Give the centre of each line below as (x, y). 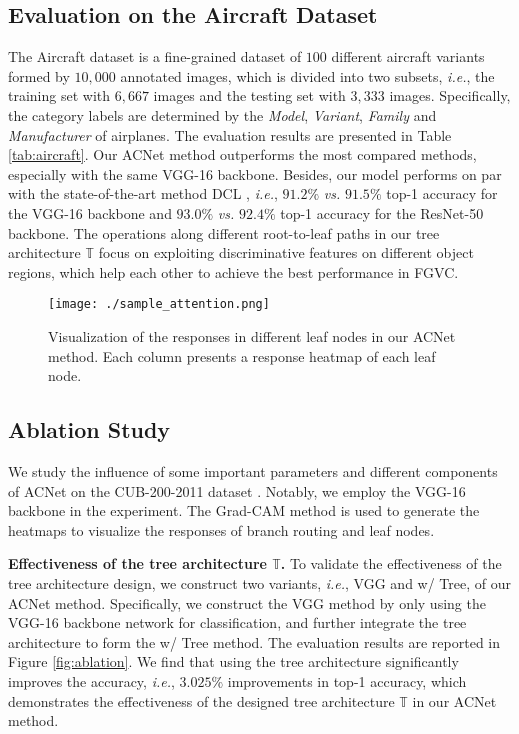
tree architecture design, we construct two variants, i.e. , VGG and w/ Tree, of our (260, 582)
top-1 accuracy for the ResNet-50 (382, 212)
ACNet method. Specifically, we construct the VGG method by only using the (247, 602)
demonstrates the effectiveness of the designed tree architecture (201, 700)
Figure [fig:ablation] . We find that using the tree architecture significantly (233, 661)
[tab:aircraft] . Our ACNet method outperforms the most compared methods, (242, 154)
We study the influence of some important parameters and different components (253, 470)
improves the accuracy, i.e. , (91, 680)
